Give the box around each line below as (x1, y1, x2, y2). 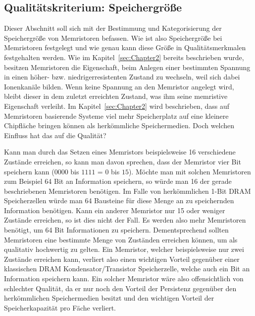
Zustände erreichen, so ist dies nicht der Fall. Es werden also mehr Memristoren (4, 215, 246, 225)
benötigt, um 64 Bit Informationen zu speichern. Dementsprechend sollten (4, 225, 229, 235)
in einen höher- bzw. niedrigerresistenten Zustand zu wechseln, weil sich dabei (4, 72, 240, 82)
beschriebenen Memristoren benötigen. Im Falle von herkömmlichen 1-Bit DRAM (4, 185, 251, 196)
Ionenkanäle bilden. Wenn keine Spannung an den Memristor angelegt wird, (4, 81, 234, 91)
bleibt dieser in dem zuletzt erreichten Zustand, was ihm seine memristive (4, 91, 228, 101)
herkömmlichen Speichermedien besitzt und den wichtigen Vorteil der (4, 293, 214, 303)
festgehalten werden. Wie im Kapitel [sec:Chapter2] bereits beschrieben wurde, (4, 52, 244, 62)
